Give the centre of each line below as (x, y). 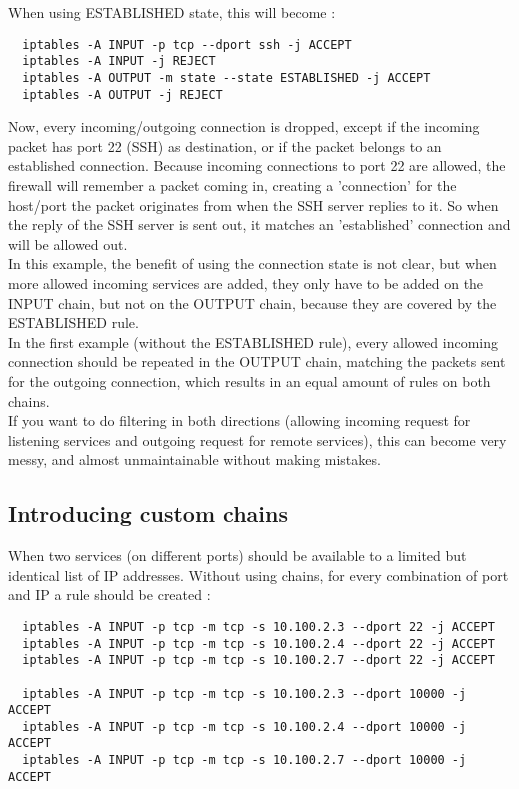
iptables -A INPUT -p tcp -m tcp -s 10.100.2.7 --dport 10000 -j (244, 760)
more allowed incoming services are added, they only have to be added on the (246, 282)
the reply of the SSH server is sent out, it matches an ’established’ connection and (259, 224)
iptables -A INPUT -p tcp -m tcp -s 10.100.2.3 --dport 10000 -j (244, 693)
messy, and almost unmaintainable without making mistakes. (194, 459)
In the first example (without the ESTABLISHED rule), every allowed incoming (253, 341)
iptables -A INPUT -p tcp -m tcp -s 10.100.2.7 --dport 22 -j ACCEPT (258, 660)
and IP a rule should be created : (109, 594)
